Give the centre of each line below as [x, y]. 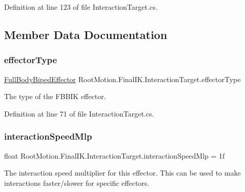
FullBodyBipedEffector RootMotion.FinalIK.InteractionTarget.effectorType [122, 79]
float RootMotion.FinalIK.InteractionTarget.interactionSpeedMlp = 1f [115, 155]
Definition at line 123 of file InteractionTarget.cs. [81, 7]
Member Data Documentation [86, 34]
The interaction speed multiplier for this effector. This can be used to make [122, 173]
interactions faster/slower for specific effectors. [77, 183]
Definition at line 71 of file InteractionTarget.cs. [79, 113]
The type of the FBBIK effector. [55, 96]
